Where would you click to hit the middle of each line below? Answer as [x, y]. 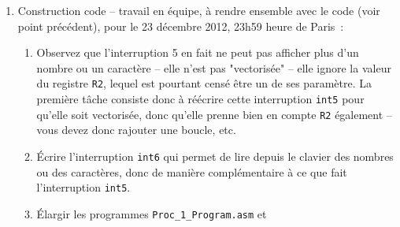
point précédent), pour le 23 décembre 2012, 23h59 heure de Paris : [181, 26]
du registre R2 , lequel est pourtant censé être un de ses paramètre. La [204, 83]
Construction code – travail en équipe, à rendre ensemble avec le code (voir [199, 10]
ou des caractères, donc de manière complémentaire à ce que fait [192, 171]
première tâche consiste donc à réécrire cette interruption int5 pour [200, 99]
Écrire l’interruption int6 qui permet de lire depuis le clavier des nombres [215, 156]
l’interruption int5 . [83, 187]
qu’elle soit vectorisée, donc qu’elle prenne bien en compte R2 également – [214, 114]
